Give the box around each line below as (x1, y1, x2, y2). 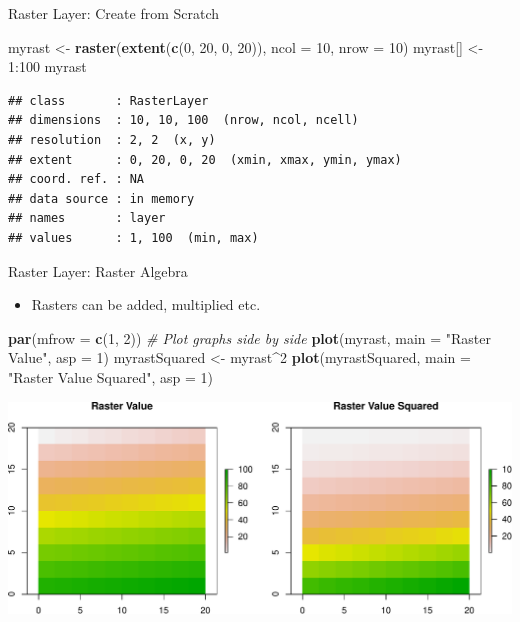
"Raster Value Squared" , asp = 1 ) (8, 366, 213, 387)
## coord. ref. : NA (8, 172, 145, 187)
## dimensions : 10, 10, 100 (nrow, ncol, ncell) (8, 113, 359, 128)
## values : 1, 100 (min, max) (8, 230, 259, 245)
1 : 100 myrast (8, 56, 87, 77)
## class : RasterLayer (8, 93, 209, 108)
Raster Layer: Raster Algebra (8, 260, 188, 281)
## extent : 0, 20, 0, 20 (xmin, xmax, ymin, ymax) (8, 152, 402, 167)
